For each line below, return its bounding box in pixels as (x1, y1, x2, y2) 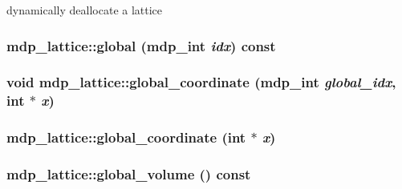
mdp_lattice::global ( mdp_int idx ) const (6, 35, 276, 55)
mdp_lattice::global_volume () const (6, 163, 251, 183)
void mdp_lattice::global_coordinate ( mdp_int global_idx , (6, 72, 396, 92)
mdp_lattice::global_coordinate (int (6, 127, 246, 147)
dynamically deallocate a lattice (6, 2, 163, 18)
